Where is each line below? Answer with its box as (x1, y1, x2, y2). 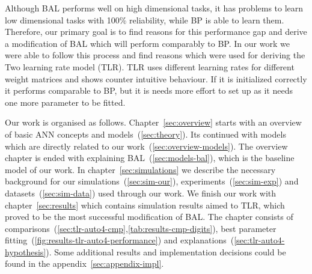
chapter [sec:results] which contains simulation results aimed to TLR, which (5, 198, 285, 211)
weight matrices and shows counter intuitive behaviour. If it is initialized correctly (5, 72, 307, 85)
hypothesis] (5, 245, 46, 258)
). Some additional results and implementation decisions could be (46, 245, 286, 258)
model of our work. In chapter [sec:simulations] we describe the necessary (5, 163, 276, 175)
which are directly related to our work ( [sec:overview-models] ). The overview (5, 139, 288, 152)
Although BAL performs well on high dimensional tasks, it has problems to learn (5, 2, 304, 14)
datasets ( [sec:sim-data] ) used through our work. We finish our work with (5, 186, 277, 199)
